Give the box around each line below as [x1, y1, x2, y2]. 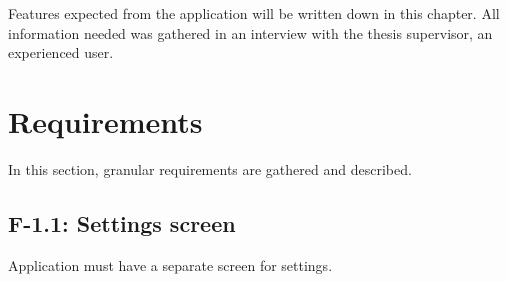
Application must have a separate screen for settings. [8, 254, 333, 275]
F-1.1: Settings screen [8, 207, 236, 238]
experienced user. [8, 42, 114, 63]
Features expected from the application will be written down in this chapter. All [8, 3, 500, 23]
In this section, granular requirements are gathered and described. [8, 158, 412, 179]
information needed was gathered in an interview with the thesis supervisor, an [8, 22, 493, 43]
